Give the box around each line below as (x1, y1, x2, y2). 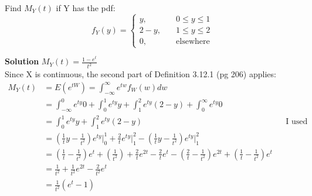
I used (286, 118, 308, 126)
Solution (5, 55, 39, 67)
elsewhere (176, 37, 210, 46)
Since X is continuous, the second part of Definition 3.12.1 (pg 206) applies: (5, 68, 276, 80)
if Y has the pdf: (56, 2, 116, 13)
